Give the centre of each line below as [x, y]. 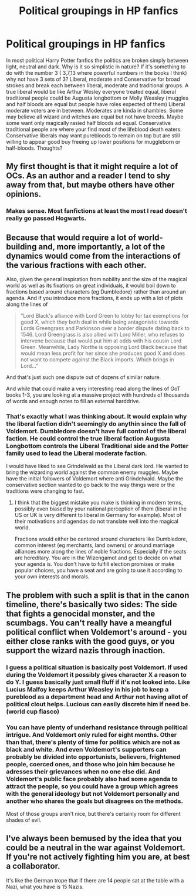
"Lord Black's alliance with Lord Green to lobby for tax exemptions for [104, 316]
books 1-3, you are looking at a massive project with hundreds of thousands [98, 395]
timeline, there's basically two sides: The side [92, 605]
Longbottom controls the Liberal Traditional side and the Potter [97, 446]
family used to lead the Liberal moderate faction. [77, 453]
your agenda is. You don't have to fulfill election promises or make [94, 564]
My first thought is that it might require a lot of [92, 167]
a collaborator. [33, 866]
